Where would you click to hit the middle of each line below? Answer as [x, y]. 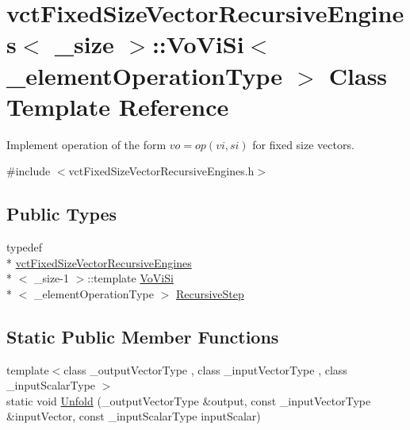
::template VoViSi [130, 278]
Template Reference [118, 106]
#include [29, 171]
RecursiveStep [210, 293]
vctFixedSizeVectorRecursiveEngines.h [161, 171]
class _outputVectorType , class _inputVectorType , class [205, 369]
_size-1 [51, 278]
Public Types [62, 214]
